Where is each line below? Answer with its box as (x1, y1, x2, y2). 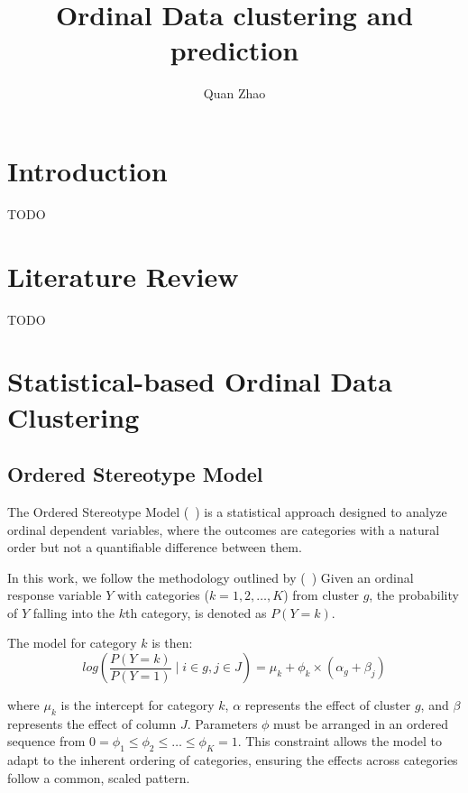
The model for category (7, 633, 137, 652)
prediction (170, 32, 299, 69)
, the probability (369, 586, 459, 604)
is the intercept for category (60, 696, 215, 715)
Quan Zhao (203, 84, 266, 103)
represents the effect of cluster (244, 696, 411, 715)
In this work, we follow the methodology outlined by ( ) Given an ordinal (7, 567, 414, 586)
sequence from (7, 732, 86, 751)
